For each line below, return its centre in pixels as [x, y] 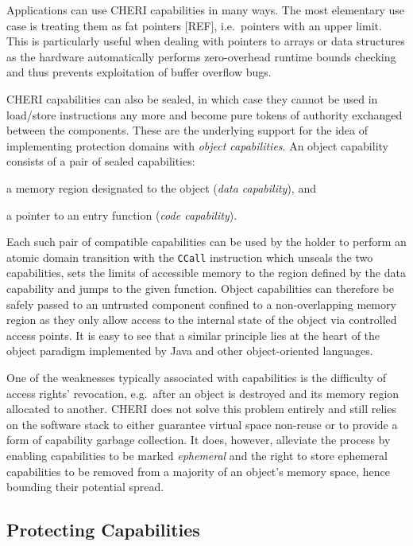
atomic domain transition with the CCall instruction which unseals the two [190, 257]
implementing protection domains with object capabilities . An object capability [197, 145]
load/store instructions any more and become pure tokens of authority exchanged [205, 114]
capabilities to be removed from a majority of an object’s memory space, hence [198, 471]
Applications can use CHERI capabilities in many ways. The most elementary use [205, 10]
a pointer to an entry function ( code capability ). [122, 214]
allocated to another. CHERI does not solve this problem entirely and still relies [201, 409]
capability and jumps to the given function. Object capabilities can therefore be [200, 288]
